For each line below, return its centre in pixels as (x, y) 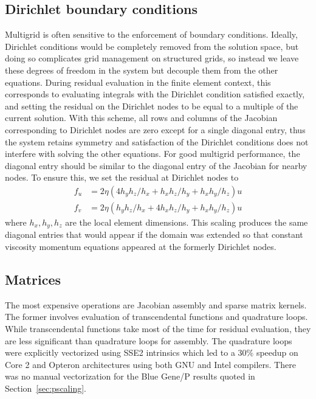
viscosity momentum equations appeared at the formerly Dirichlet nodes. (141, 247)
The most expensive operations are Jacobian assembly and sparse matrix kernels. (156, 304)
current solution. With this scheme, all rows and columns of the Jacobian (141, 118)
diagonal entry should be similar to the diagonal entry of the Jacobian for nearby (156, 165)
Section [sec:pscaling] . (46, 388)
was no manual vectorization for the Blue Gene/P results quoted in (130, 376)
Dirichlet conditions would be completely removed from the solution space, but (152, 46)
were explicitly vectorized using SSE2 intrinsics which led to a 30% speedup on (152, 352)
